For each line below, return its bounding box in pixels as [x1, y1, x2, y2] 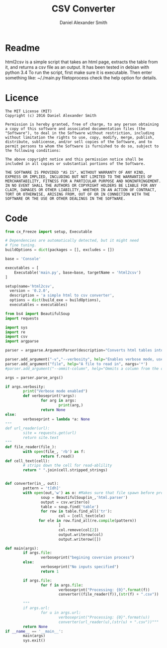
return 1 [40, 569, 59, 574]
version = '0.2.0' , [9, 288, 50, 294]
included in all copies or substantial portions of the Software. [5, 161, 146, 166]
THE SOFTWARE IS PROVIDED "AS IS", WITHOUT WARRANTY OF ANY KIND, [5, 170, 146, 175]
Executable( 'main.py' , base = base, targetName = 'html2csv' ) [14, 270, 141, 275]
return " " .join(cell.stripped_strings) [23, 468, 108, 473]
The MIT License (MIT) [5, 108, 52, 114]
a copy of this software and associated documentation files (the [5, 126, 146, 131]
